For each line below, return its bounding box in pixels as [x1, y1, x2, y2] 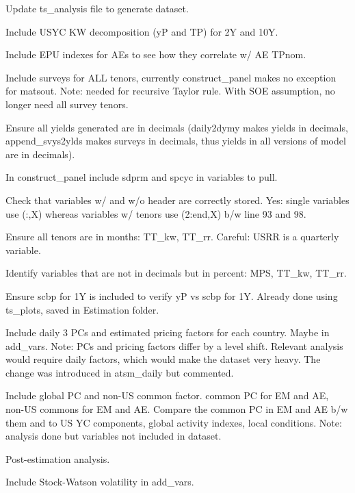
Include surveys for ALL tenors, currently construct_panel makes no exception [5, 70, 337, 84]
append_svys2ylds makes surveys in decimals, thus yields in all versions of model [5, 134, 346, 148]
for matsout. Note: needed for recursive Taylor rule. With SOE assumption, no [5, 84, 335, 98]
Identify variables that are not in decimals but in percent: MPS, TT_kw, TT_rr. [5, 266, 347, 280]
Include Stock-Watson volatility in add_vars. [5, 475, 194, 489]
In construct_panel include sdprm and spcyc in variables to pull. [5, 170, 278, 184]
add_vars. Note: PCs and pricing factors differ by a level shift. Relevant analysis [5, 338, 343, 353]
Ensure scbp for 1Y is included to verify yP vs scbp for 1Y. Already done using [5, 288, 338, 303]
